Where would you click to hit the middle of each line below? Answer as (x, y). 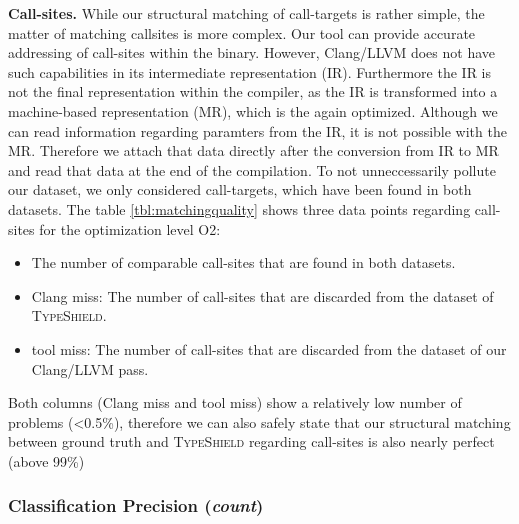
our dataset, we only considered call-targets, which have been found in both (240, 189)
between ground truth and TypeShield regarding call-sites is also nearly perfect (251, 441)
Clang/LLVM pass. (90, 368)
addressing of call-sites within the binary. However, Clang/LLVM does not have (252, 52)
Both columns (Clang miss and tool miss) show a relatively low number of (235, 402)
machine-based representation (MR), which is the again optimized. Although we (253, 110)
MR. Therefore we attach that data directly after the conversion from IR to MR (253, 150)
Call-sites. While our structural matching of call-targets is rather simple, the (246, 13)
